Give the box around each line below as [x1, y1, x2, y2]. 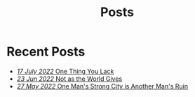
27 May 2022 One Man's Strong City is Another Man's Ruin [16, 82, 189, 90]
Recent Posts [6, 44, 86, 60]
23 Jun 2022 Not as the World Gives [16, 75, 123, 83]
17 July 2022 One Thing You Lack [16, 67, 114, 75]
